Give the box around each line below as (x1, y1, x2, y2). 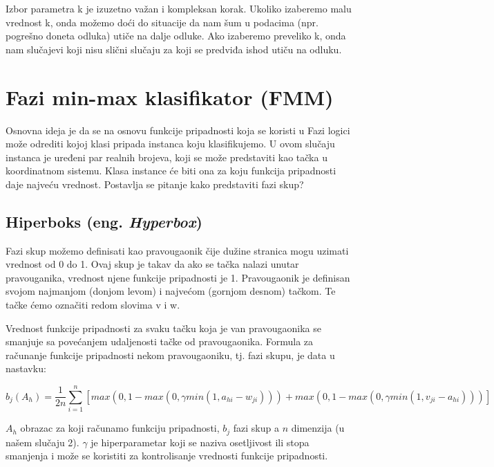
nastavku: (6, 361, 46, 376)
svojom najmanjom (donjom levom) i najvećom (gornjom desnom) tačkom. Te (6, 284, 336, 298)
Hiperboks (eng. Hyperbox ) (6, 210, 202, 232)
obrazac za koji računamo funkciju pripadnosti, (20, 421, 220, 435)
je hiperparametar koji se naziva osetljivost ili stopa (91, 434, 310, 449)
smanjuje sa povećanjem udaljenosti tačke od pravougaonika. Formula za (6, 334, 314, 349)
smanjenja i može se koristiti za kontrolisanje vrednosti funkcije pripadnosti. (6, 448, 328, 463)
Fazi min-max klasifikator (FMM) (6, 82, 334, 111)
